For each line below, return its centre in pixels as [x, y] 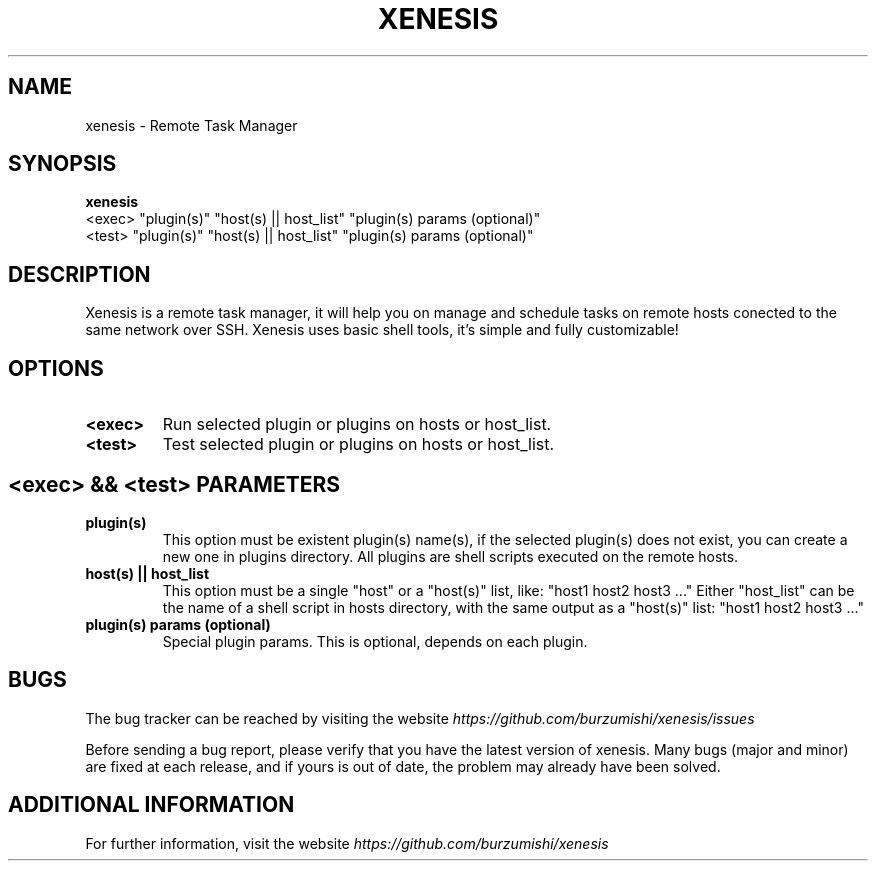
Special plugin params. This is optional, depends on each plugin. [375, 641]
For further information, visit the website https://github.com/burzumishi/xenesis [347, 843]
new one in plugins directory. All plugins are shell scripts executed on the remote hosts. [450, 556]
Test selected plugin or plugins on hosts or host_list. [358, 444]
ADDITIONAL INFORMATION [151, 805]
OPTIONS [56, 368]
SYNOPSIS [62, 164]
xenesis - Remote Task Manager [191, 125]
